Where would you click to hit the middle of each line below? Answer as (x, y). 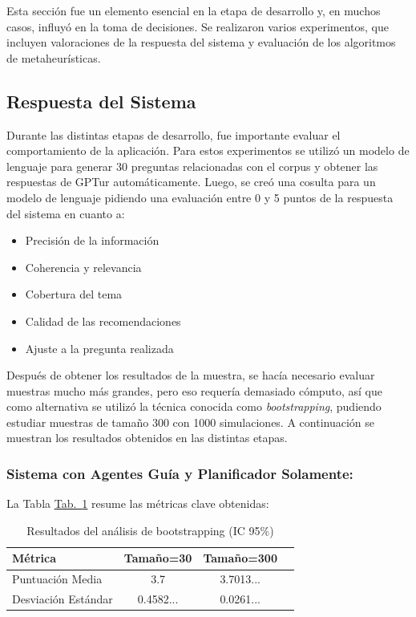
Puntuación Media (57, 579)
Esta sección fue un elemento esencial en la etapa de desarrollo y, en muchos (194, 10)
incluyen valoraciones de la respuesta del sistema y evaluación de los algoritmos (201, 42)
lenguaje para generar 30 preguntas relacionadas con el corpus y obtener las (192, 166)
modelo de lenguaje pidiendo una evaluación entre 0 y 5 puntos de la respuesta (200, 197)
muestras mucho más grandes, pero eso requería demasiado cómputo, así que (194, 390)
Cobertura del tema (74, 294)
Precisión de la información (92, 240)
